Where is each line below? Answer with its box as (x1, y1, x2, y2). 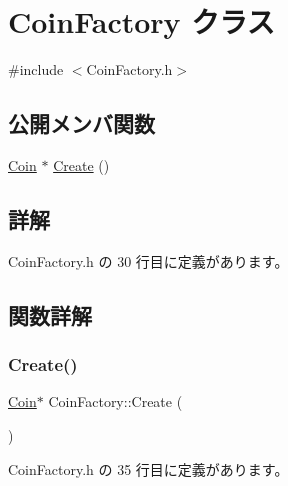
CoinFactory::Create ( (48, 391, 183, 412)
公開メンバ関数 (8, 108, 155, 139)
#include (8, 59, 64, 80)
